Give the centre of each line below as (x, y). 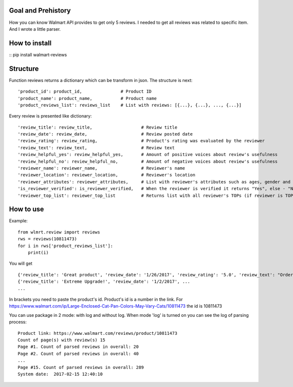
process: (18, 322)
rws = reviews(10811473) (47, 239)
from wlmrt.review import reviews (59, 232)
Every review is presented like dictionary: (51, 116)
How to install (30, 43)
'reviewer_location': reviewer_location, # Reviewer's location (106, 175)
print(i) (38, 253)
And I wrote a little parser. (35, 29)
